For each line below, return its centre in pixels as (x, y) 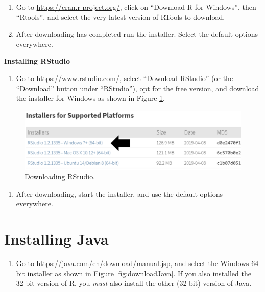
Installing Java (56, 239)
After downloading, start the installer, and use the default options (119, 193)
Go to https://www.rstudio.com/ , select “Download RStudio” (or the (125, 78)
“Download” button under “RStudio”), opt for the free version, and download (138, 88)
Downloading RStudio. (60, 177)
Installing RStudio (37, 61)
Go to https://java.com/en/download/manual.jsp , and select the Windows (132, 263)
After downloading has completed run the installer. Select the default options (137, 34)
